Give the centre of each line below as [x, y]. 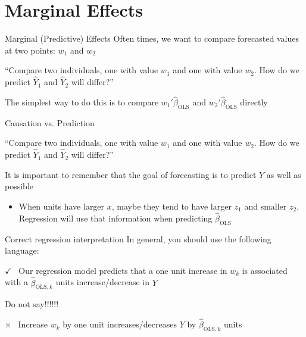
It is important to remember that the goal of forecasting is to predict [131, 174]
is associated [265, 270]
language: [22, 250]
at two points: [30, 50]
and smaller [266, 206]
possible [19, 186]
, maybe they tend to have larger [171, 206]
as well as [284, 174]
